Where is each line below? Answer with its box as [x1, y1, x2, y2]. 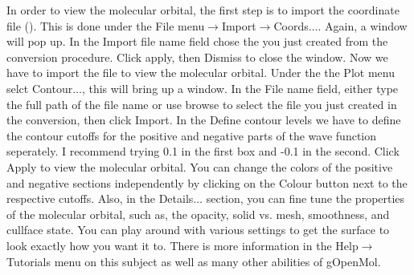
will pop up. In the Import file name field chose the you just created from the [6, 33, 388, 50]
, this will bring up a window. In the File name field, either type [81, 79, 399, 96]
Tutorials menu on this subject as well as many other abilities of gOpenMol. [6, 253, 381, 269]
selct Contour [6, 79, 73, 96]
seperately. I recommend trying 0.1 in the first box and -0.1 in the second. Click [6, 143, 400, 160]
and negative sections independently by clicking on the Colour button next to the [6, 174, 408, 191]
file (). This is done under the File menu [6, 17, 205, 34]
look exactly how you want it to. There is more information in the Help [6, 237, 359, 253]
